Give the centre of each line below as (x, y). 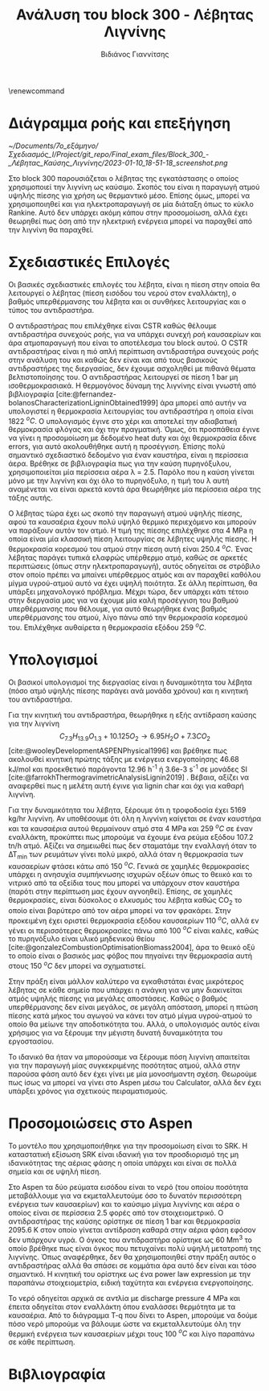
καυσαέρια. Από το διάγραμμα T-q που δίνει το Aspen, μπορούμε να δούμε (133, 1315)
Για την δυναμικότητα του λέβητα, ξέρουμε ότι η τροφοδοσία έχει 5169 (127, 810)
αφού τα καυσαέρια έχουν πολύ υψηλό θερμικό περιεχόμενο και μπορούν (132, 522)
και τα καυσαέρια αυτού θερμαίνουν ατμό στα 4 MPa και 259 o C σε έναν (130, 828)
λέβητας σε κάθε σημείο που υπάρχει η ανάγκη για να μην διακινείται (125, 990)
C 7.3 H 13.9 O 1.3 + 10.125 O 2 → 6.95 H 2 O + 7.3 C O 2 (135, 737)
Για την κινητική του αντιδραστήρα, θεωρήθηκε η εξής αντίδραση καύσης (132, 714)
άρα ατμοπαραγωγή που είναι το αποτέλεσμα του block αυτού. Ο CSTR (128, 343)
